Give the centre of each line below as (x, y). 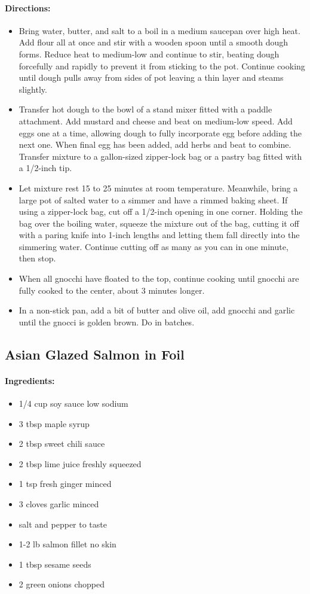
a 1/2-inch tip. (45, 168)
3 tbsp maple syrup (54, 423)
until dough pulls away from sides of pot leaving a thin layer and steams (151, 77)
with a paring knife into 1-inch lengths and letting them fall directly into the (159, 235)
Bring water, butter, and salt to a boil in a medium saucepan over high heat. (159, 30)
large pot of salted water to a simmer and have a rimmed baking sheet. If (153, 199)
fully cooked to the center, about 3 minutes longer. (112, 290)
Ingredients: (30, 380)
